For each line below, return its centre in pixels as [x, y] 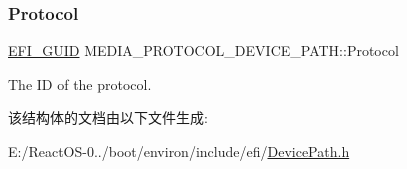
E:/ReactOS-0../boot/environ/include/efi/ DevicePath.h [179, 151]
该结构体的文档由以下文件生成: [108, 117]
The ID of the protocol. [80, 83]
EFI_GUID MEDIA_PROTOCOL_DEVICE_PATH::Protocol [203, 50]
